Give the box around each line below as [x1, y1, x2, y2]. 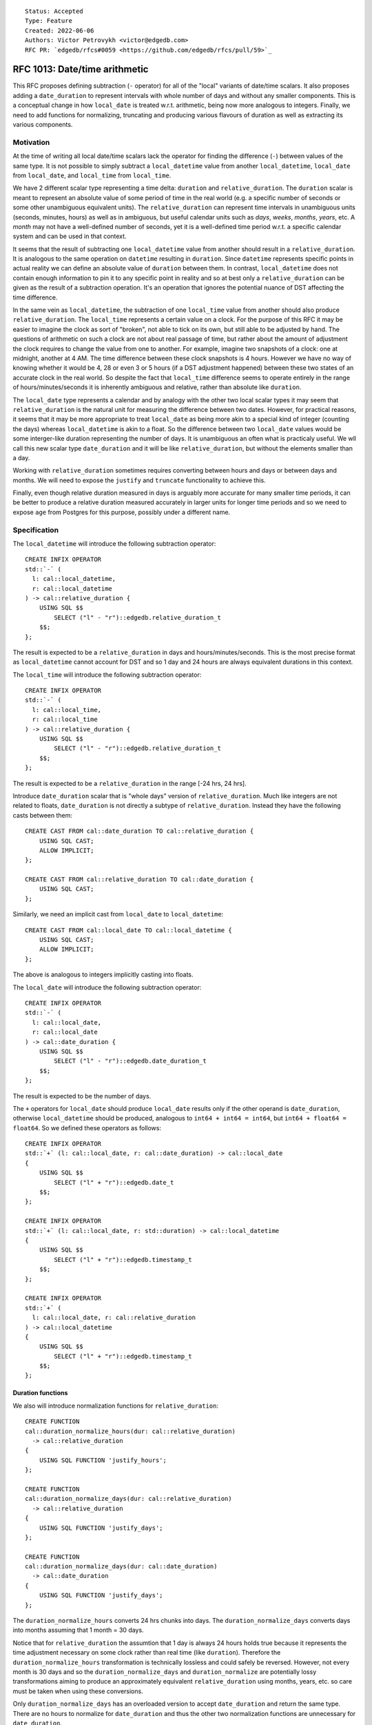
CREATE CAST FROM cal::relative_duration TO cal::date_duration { [25, 876, 254, 883]
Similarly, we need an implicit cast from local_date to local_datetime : [12, 910, 224, 918]
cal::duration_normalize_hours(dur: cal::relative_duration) [25, 1427, 236, 1435]
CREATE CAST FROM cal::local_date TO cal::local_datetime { [25, 926, 232, 934]
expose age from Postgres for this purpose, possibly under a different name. [12, 508, 231, 516]
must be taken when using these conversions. [12, 1687, 144, 1695]
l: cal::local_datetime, [32, 575, 116, 583]
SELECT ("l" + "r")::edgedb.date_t [54, 1179, 174, 1186]
